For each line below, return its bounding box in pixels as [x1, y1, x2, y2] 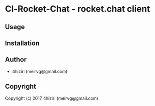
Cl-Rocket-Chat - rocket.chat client [5, 3, 150, 15]
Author [5, 56, 27, 64]
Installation [5, 39, 40, 47]
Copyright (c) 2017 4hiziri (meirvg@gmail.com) [5, 95, 98, 101]
